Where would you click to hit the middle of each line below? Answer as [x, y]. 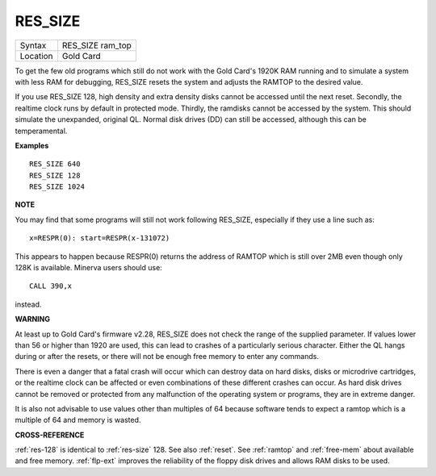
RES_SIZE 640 [55, 164]
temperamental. [41, 131]
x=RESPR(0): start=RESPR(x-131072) [100, 238]
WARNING [32, 319]
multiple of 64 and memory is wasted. [78, 420]
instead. [28, 304]
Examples [32, 145]
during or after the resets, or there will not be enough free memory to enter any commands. [167, 357]
